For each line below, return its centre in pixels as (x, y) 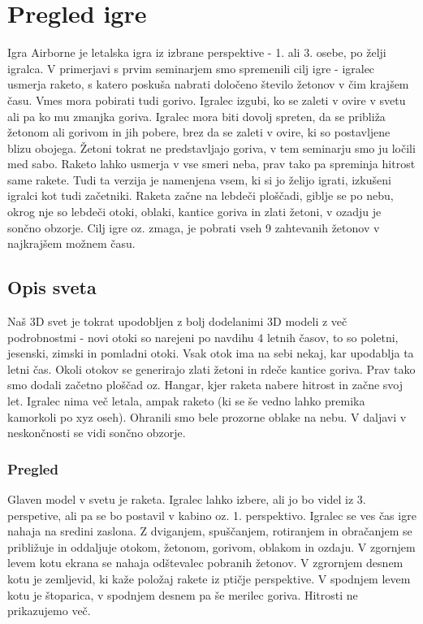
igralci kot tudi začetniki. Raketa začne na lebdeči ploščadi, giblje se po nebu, (201, 195)
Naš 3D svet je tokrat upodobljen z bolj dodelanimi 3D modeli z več (177, 321)
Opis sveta (52, 287)
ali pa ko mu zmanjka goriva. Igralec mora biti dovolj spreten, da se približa (196, 116)
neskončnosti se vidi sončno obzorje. (97, 433)
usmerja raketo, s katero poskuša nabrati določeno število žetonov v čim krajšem (208, 84)
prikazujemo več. (49, 611)
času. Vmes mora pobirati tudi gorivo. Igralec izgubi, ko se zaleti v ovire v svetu (207, 100)
